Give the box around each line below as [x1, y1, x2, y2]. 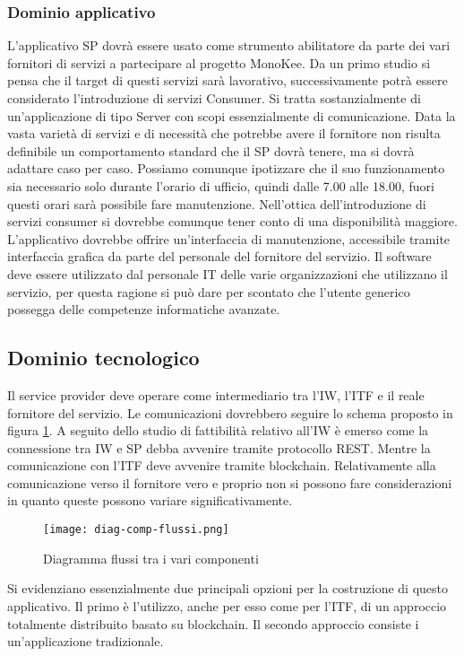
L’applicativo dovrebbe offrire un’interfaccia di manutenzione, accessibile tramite [7, 229, 451, 248]
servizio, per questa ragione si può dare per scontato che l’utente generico [7, 282, 410, 301]
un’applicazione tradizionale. [7, 632, 164, 651]
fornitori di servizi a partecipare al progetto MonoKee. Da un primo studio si [7, 53, 431, 72]
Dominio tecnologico [7, 344, 200, 372]
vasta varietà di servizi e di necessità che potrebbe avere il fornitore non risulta [7, 124, 441, 143]
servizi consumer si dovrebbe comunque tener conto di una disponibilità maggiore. [7, 212, 458, 231]
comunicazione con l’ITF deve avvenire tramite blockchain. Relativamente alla [7, 456, 436, 475]
